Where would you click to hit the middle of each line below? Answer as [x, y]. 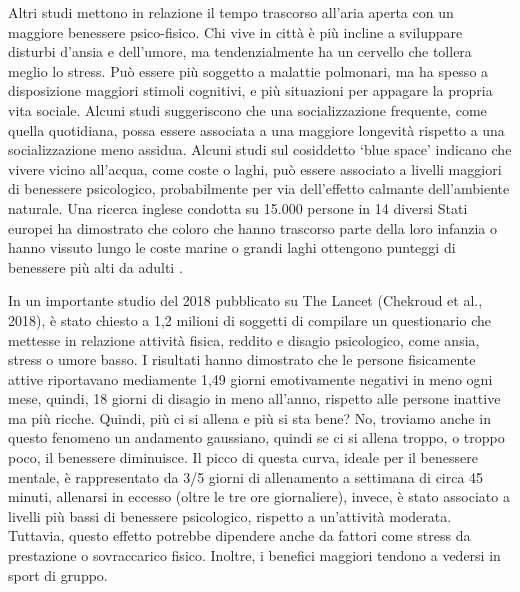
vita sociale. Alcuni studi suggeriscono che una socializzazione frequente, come [247, 109]
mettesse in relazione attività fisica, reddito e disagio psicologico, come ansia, [244, 339]
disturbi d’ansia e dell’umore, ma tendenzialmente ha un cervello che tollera [240, 51]
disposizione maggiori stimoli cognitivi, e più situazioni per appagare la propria [250, 90]
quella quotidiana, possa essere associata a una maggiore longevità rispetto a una [256, 129]
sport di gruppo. [58, 574]
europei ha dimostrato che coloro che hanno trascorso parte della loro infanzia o [252, 227]
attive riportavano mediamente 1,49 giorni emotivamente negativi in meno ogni [250, 378]
